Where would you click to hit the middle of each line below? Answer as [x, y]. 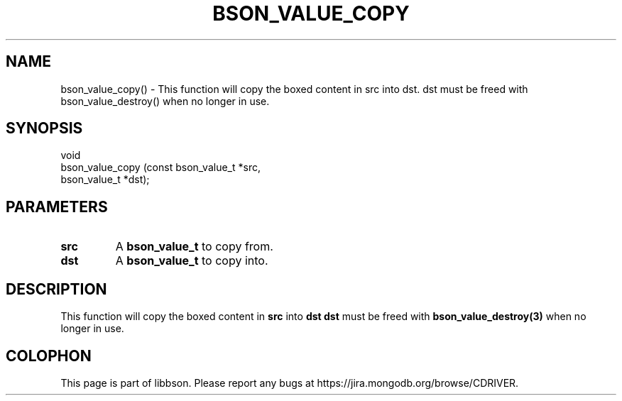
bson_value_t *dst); [105, 180]
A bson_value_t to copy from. [194, 247]
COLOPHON [49, 356]
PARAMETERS [57, 207]
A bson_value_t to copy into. [192, 261]
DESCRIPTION [56, 289]
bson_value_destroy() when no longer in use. [165, 101]
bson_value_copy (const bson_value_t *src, [160, 167]
